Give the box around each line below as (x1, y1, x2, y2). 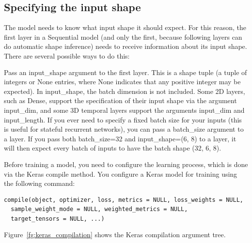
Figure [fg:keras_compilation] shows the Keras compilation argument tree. (4, 229, 226, 240)
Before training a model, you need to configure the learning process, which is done (4, 159, 248, 169)
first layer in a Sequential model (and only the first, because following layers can (4, 31, 242, 42)
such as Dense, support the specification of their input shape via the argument (4, 95, 237, 106)
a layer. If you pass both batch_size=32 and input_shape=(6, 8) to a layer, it (4, 133, 236, 143)
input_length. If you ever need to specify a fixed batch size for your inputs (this (4, 114, 242, 124)
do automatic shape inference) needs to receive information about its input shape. (4, 41, 247, 51)
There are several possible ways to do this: (4, 50, 130, 61)
